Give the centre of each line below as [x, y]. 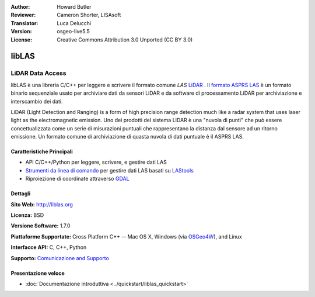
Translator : [24, 23]
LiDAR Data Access [38, 73]
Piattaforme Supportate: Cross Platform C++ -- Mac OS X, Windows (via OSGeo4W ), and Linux [126, 236]
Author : [20, 7]
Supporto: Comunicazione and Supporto [60, 258]
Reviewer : [23, 15]
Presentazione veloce [38, 273]
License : [21, 39]
